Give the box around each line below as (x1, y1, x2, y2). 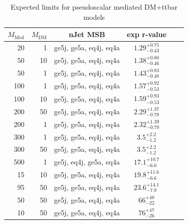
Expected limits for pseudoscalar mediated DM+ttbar (11, 2, 178, 12)
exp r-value (126, 29, 167, 40)
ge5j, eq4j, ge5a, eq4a (54, 156, 120, 167)
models (83, 11, 105, 22)
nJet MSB (68, 29, 105, 40)
